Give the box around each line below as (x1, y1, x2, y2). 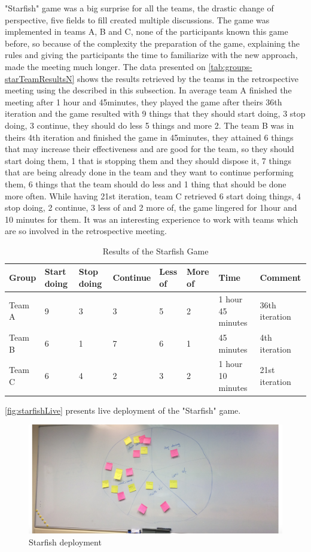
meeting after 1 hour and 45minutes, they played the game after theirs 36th (5, 95, 282, 108)
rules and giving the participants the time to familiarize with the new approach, (5, 48, 298, 61)
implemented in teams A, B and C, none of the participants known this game (5, 25, 288, 38)
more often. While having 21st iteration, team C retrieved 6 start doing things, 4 (5, 189, 301, 202)
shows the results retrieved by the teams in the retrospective (77, 72, 299, 84)
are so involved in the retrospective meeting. (5, 225, 167, 237)
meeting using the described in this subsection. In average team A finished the (5, 84, 292, 96)
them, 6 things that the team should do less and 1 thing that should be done (5, 177, 286, 190)
